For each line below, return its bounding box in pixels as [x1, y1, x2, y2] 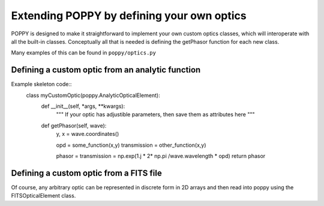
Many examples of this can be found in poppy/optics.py [11, 49, 156, 56]
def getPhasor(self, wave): [41, 122, 107, 129]
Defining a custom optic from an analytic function [11, 65, 201, 75]
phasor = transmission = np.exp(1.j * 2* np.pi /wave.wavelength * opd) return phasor [56, 152, 266, 159]
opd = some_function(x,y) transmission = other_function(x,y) [56, 141, 206, 149]
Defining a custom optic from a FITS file [11, 168, 162, 178]
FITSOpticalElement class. [11, 192, 76, 199]
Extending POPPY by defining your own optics [11, 9, 247, 22]
